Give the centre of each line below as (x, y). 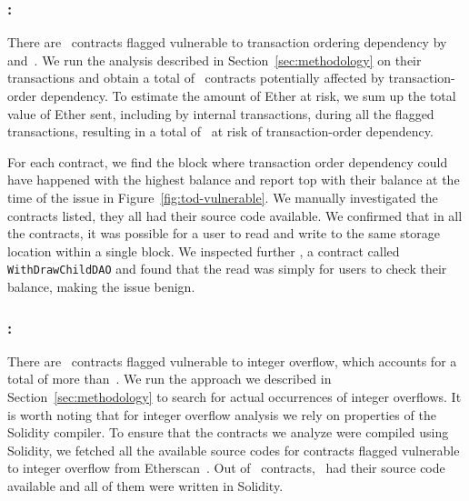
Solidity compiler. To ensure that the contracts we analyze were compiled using (228, 432)
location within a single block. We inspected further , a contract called (204, 250)
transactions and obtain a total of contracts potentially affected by (196, 78)
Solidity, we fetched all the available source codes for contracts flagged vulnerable (234, 450)
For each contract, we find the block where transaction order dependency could (228, 161)
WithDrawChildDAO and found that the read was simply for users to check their (227, 269)
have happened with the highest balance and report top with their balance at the (234, 180)
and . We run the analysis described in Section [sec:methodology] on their (215, 60)
